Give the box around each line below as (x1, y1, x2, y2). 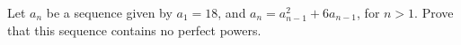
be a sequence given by (46, 4, 173, 21)
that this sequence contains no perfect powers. (7, 20, 262, 39)
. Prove (414, 4, 454, 21)
